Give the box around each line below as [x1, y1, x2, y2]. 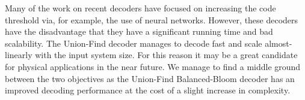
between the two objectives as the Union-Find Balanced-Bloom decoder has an [5, 72, 295, 84]
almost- [265, 37, 292, 49]
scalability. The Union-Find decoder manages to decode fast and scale [5, 37, 262, 49]
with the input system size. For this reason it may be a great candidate [35, 49, 298, 61]
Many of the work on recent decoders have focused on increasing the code [5, 2, 276, 14]
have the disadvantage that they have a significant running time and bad [5, 25, 273, 38]
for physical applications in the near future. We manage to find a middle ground [5, 60, 301, 72]
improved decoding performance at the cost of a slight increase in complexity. [5, 84, 291, 96]
